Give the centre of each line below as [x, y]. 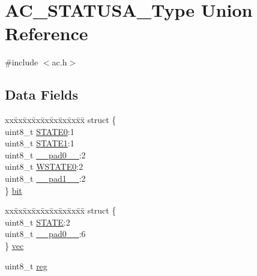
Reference [47, 33]
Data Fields [42, 94]
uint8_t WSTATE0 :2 [44, 166]
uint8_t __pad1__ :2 [45, 178]
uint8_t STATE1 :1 [40, 143]
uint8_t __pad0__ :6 [45, 234]
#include [22, 62]
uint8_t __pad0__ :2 [45, 154]
